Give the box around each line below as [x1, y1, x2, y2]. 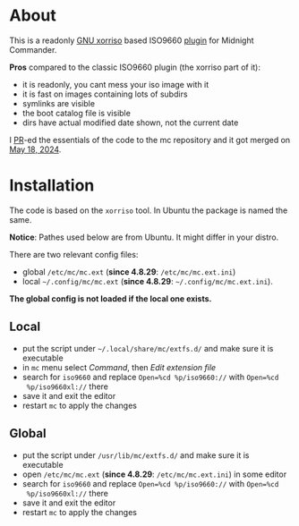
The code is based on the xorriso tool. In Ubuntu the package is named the [9, 205, 288, 216]
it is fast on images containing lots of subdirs [21, 89, 188, 99]
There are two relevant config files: [9, 249, 139, 259]
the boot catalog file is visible [21, 107, 132, 118]
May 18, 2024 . [9, 144, 62, 155]
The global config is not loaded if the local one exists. [9, 293, 212, 304]
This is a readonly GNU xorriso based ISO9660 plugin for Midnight [9, 35, 254, 46]
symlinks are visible [21, 98, 96, 108]
